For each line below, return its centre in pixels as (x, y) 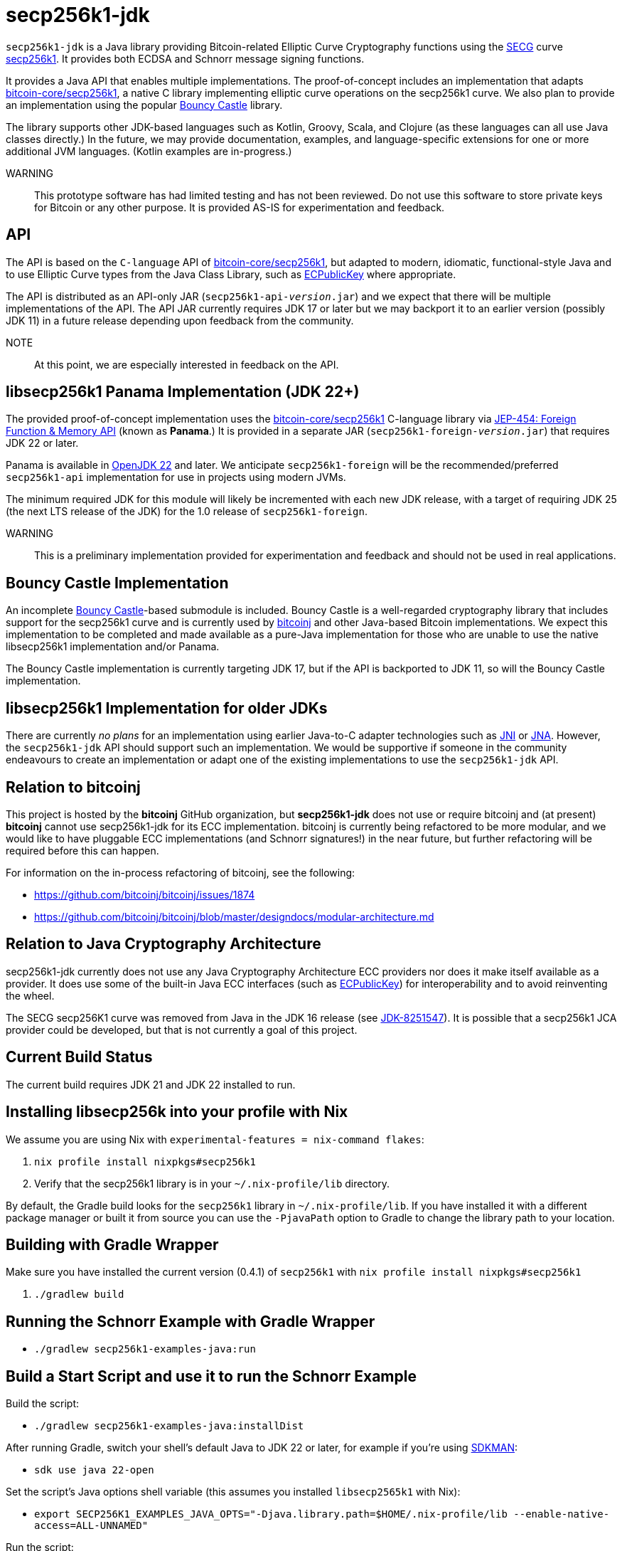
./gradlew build (79, 1295)
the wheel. (30, 995)
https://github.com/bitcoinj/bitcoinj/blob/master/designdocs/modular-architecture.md (234, 916)
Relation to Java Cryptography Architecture (163, 944)
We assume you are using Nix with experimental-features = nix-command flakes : (215, 1139)
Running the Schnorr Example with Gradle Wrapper (191, 1321)
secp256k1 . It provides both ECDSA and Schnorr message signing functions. (185, 58)
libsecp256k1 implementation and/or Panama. (113, 647)
